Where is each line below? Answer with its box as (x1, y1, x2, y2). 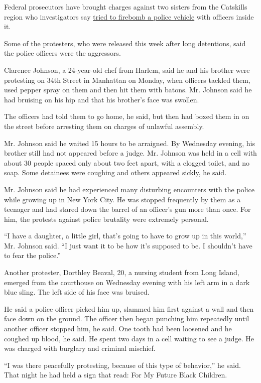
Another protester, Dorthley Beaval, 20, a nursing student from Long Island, (4, 267, 239, 278)
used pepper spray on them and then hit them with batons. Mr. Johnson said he (4, 84, 252, 95)
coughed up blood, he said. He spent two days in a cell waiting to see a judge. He (4, 333, 254, 343)
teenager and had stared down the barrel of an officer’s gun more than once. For (4, 204, 251, 214)
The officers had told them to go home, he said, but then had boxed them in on (4, 111, 249, 121)
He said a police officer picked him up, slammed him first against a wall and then (4, 303, 254, 314)
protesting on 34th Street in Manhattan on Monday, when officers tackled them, (4, 74, 250, 85)
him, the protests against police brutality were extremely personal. (4, 213, 209, 224)
